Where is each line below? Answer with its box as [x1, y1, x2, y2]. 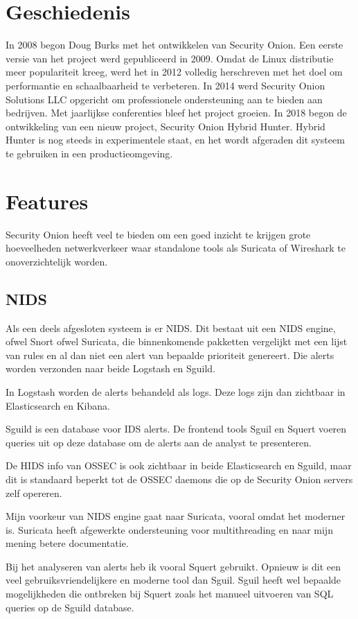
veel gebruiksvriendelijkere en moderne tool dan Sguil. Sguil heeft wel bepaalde [6, 573, 341, 587]
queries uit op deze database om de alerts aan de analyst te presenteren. [6, 435, 312, 449]
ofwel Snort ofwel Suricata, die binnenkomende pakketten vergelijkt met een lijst [6, 334, 348, 349]
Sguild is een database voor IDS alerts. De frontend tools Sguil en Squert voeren [6, 421, 347, 436]
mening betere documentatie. [6, 536, 129, 550]
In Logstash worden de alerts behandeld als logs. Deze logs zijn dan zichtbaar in [6, 384, 346, 399]
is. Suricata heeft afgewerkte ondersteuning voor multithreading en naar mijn [6, 522, 333, 537]
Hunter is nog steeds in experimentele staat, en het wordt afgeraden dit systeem [6, 132, 345, 147]
